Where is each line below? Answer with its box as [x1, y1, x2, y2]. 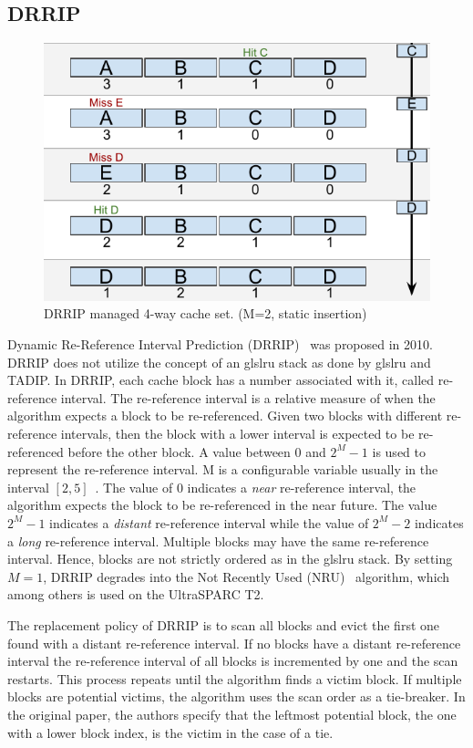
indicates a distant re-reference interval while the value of [49, 513, 369, 532]
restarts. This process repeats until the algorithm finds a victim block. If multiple [7, 669, 462, 688]
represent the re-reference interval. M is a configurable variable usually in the [7, 460, 438, 479]
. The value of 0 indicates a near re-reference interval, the [95, 477, 416, 496]
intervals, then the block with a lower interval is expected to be [60, 424, 415, 443]
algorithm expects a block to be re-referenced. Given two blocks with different [7, 406, 443, 425]
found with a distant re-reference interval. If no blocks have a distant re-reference [7, 633, 461, 652]
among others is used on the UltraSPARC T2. [7, 585, 264, 604]
